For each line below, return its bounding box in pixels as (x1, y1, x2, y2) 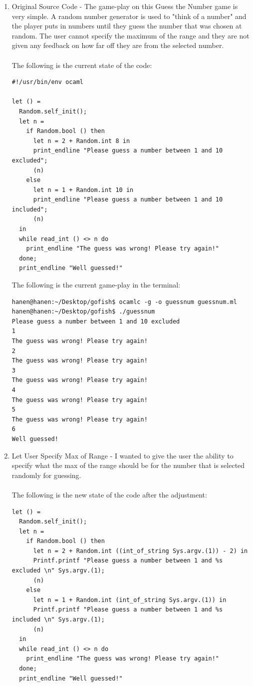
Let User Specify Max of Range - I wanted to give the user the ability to (11, 450, 234, 460)
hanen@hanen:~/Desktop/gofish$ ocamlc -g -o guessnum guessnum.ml (11, 298, 237, 305)
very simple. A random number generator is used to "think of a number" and (11, 10, 247, 21)
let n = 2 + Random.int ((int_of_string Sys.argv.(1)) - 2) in (33, 547, 248, 554)
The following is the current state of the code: (11, 59, 152, 70)
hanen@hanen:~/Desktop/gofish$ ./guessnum (11, 308, 155, 315)
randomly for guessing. (11, 469, 81, 480)
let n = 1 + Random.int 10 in (33, 186, 134, 193)
